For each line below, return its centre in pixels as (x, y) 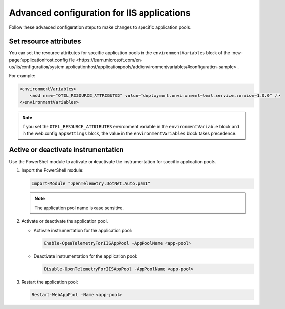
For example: (22, 75)
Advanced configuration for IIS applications (100, 13)
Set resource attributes (45, 41)
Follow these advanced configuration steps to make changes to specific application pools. (100, 27)
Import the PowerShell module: (52, 170)
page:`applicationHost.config (38, 60)
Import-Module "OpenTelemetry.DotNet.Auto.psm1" (91, 183)
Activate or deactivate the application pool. (65, 221)
